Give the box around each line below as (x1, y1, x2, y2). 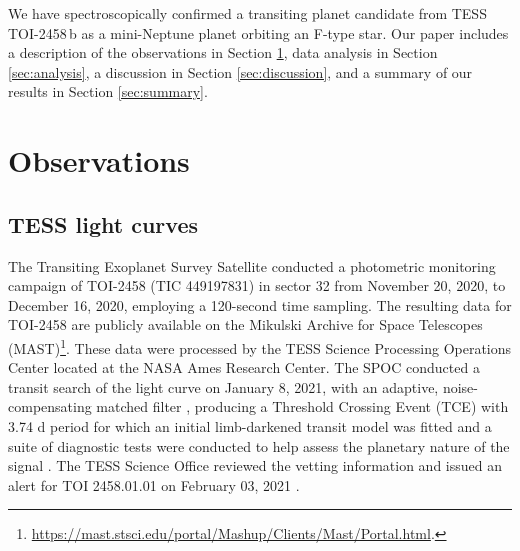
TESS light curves (8, 208, 198, 239)
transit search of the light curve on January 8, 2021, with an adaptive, (8, 376, 439, 397)
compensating (8, 396, 92, 417)
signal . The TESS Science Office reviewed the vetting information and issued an (8, 455, 502, 476)
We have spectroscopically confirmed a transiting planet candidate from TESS (8, 3, 487, 23)
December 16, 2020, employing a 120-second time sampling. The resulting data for (8, 294, 512, 315)
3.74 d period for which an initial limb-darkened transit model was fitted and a (8, 415, 492, 436)
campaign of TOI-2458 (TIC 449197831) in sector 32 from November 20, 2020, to (8, 275, 506, 296)
